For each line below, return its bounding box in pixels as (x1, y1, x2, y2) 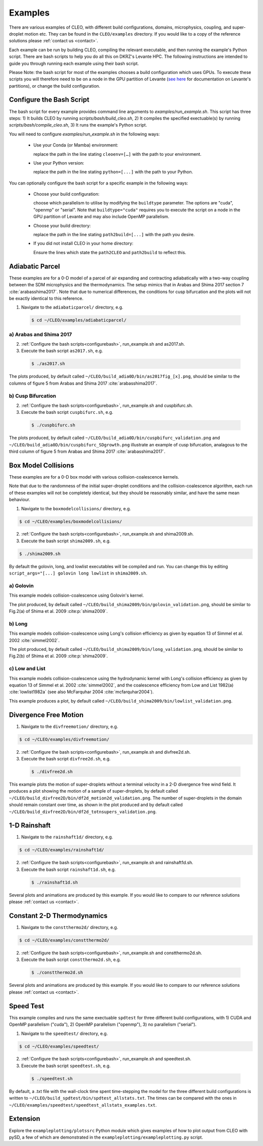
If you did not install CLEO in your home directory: (33, 240, 133, 246)
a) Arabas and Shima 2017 (9, 331, 73, 338)
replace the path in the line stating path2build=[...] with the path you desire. (33, 232, 195, 238)
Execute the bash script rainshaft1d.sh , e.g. (21, 867, 116, 872)
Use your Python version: (33, 160, 85, 166)
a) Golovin (9, 582, 34, 589)
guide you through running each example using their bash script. (9, 60, 139, 66)
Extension (9, 1115, 40, 1123)
